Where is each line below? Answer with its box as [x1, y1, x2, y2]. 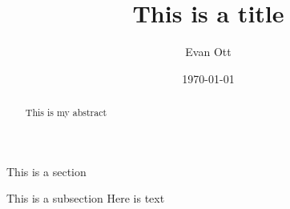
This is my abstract [25, 106, 107, 119]
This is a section [6, 163, 87, 179]
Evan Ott [185, 43, 232, 60]
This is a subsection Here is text [6, 190, 165, 207]
